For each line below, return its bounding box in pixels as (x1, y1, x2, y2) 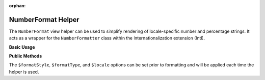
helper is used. (9, 69, 39, 75)
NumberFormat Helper (9, 15, 79, 24)
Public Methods (9, 53, 42, 59)
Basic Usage (9, 44, 35, 50)
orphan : (9, 3, 26, 8)
